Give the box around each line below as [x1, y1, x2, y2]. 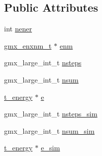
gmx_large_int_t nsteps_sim [4, 108, 97, 119]
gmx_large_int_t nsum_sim [4, 125, 95, 136]
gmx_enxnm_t [4, 40, 52, 51]
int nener [4, 23, 32, 34]
